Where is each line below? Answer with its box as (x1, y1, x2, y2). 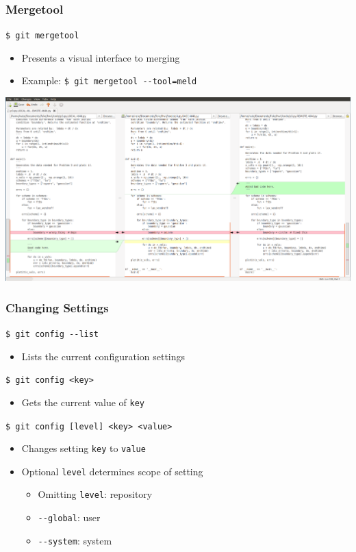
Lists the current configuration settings (21, 349, 186, 363)
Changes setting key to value (21, 441, 146, 455)
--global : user (38, 510, 101, 525)
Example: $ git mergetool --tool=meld (21, 73, 197, 88)
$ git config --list (5, 329, 99, 339)
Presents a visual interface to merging (21, 50, 180, 64)
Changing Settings (5, 299, 109, 316)
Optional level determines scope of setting (21, 464, 203, 478)
